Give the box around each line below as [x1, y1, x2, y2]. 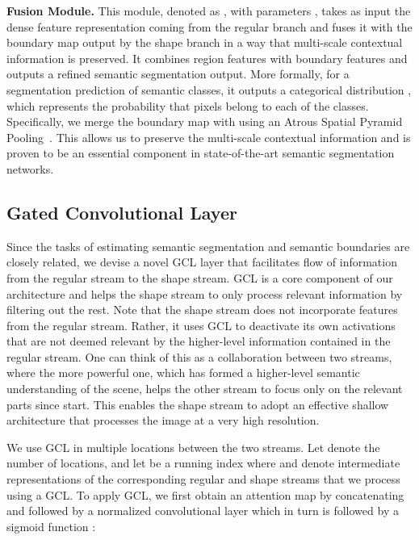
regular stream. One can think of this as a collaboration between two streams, [6, 348, 392, 365]
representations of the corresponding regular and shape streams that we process [6, 471, 400, 488]
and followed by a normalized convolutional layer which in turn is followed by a [6, 502, 399, 519]
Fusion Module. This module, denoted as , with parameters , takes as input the [6, 2, 411, 19]
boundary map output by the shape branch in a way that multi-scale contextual [6, 34, 403, 51]
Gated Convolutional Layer [6, 199, 237, 224]
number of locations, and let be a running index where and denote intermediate [6, 454, 400, 471]
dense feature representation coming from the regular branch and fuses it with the [6, 18, 413, 35]
